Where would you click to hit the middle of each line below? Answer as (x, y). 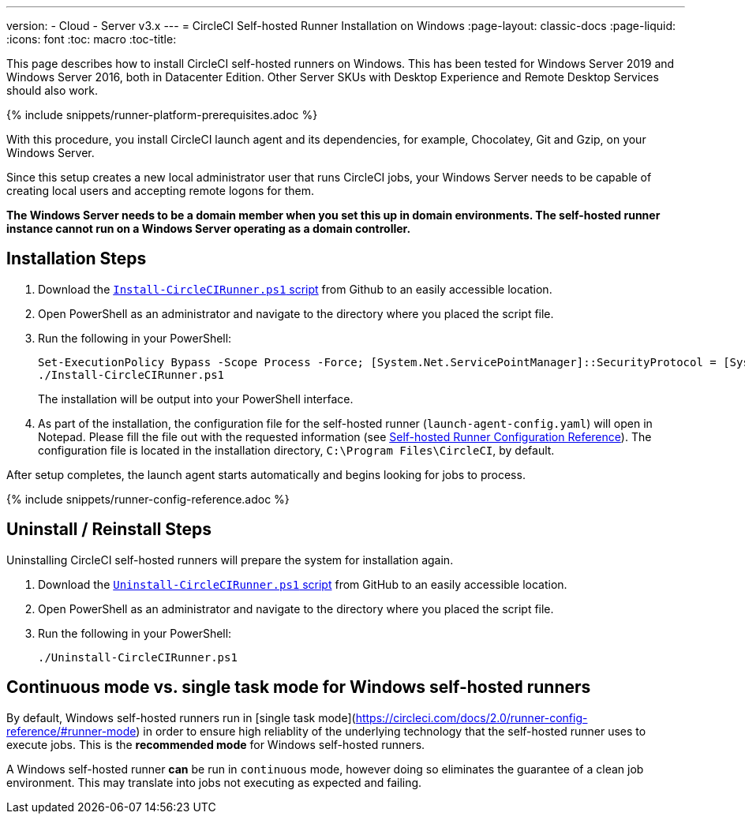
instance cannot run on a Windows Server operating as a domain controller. (209, 228)
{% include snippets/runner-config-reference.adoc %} (148, 499)
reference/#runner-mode (71, 731)
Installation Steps (77, 259)
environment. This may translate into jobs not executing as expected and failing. (214, 782)
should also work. (52, 90)
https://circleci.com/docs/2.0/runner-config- (472, 717)
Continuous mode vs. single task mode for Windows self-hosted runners (299, 687)
